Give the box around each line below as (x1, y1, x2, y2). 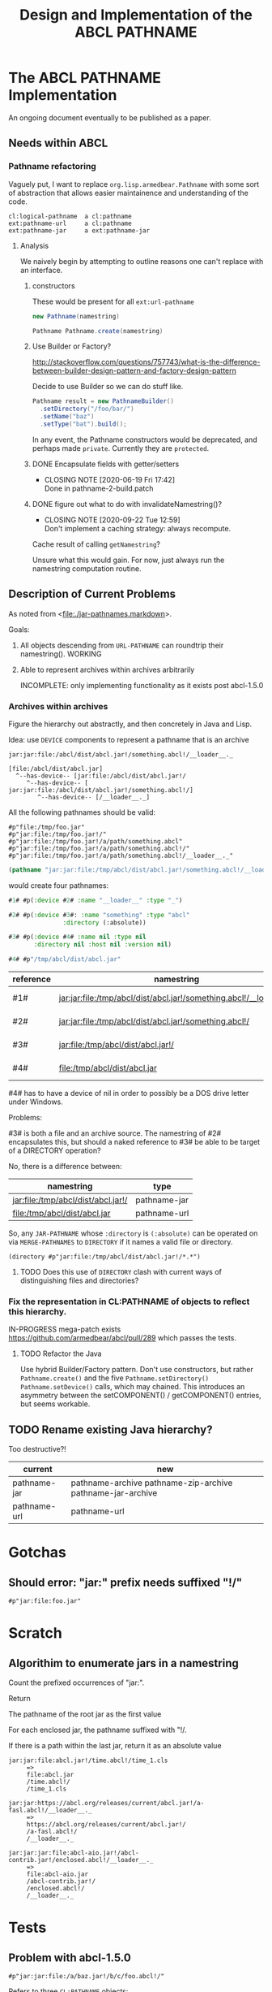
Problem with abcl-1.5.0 (8, 1951, 131, 1964)
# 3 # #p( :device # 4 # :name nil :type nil (8, 933, 147, 942)
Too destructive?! (8, 1444, 66, 1454)
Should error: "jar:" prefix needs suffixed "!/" (8, 1575, 243, 1589)
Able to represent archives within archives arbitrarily (19, 665, 195, 674)
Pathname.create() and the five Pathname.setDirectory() (19, 1373, 209, 1383)
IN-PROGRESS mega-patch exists (8, 1324, 121, 1334)
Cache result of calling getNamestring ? (32, 539, 160, 549)
